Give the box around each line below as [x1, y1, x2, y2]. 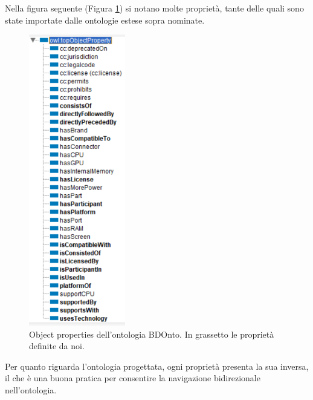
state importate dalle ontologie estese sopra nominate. [5, 13, 205, 26]
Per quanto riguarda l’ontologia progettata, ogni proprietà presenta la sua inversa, [5, 359, 309, 372]
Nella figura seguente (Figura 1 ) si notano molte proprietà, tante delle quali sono [5, 2, 304, 14]
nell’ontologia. [5, 384, 57, 396]
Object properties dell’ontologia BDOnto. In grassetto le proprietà [29, 327, 274, 340]
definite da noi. [29, 339, 85, 352]
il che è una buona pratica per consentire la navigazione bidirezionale [5, 372, 260, 384]
